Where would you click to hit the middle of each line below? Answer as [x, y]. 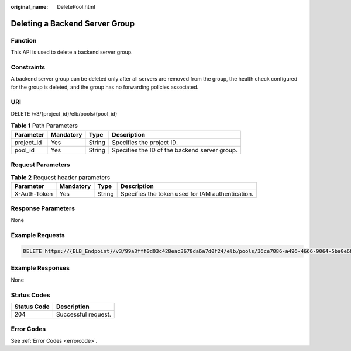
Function [24, 40]
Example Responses [40, 268]
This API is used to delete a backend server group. [72, 52]
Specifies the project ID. [145, 142]
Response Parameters [43, 208]
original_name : [30, 7]
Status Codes [30, 295]
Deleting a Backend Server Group [73, 23]
